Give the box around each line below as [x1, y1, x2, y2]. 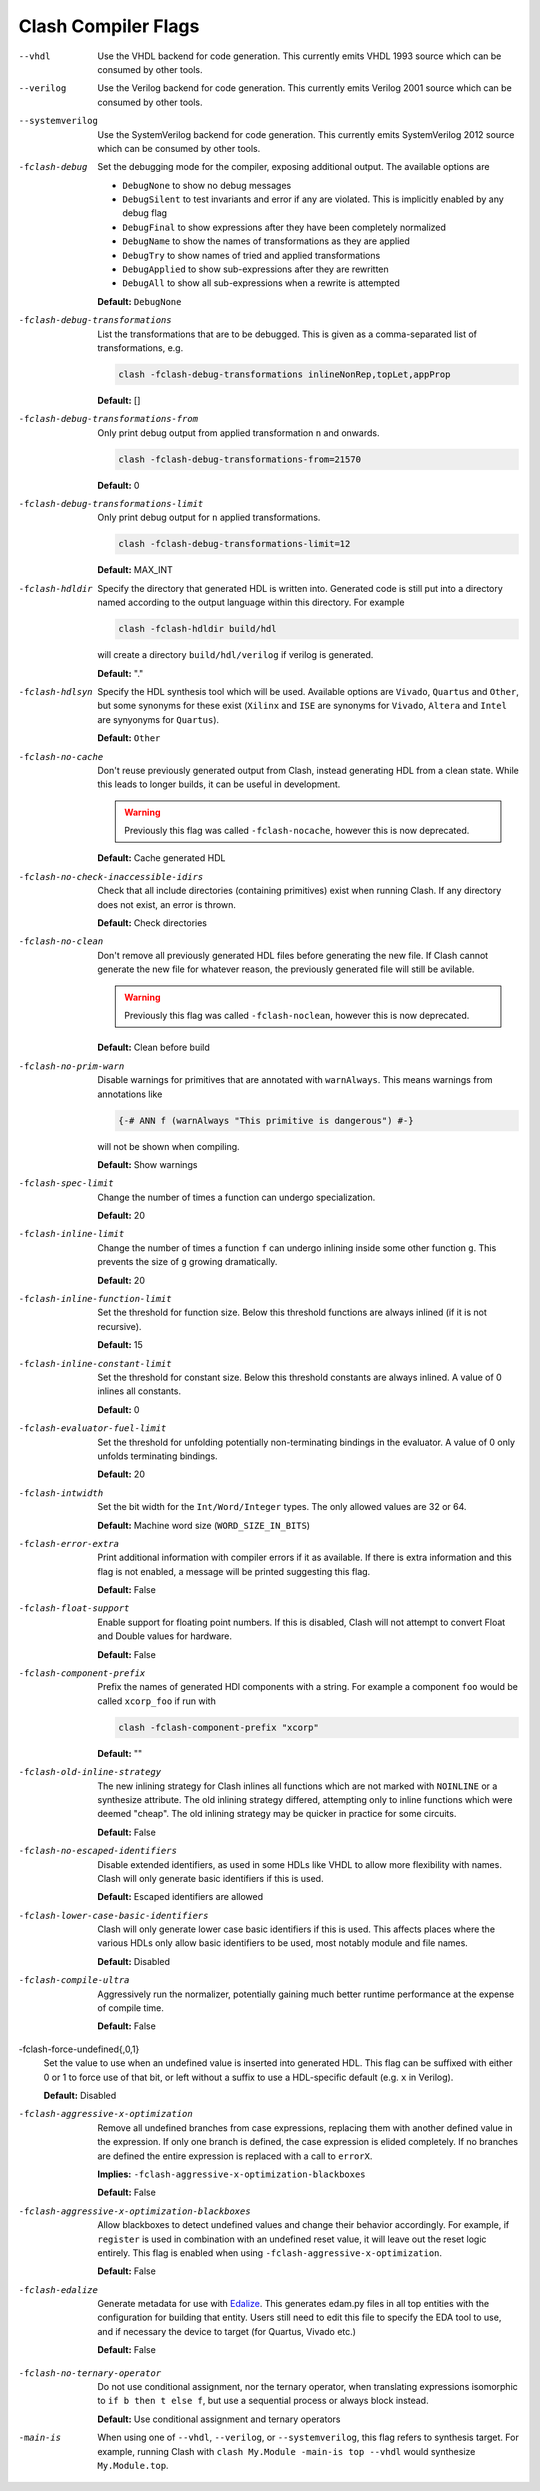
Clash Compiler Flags [18, 15, 200, 37]
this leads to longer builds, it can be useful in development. [97, 778, 341, 790]
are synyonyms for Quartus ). [97, 713, 220, 725]
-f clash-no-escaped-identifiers [18, 1845, 177, 1857]
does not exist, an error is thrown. [97, 898, 237, 910]
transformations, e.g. [97, 341, 184, 354]
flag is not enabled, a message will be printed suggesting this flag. [97, 1565, 371, 1577]
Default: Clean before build [97, 1041, 210, 1054]
